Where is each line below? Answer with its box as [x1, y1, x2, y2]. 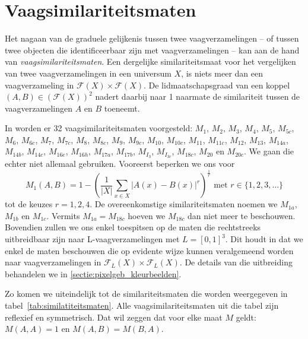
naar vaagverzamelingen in [5, 256, 101, 268]
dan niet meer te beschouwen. [188, 209, 296, 221]
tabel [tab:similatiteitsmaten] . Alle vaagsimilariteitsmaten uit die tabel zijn [5, 299, 279, 312]
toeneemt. [104, 102, 140, 114]
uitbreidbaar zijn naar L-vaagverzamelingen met [5, 233, 180, 245]
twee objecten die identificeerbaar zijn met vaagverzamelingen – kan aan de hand [5, 43, 300, 56]
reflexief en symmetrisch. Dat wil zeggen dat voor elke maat [5, 311, 223, 323]
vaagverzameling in [5, 78, 74, 91]
